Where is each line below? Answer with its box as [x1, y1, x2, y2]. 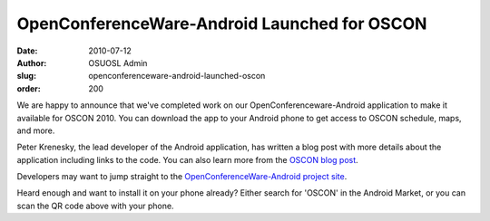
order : [16, 82, 41, 94]
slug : [16, 71, 36, 82]
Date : [16, 45, 38, 56]
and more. [16, 125, 55, 136]
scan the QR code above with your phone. [16, 200, 174, 211]
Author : [16, 57, 47, 68]
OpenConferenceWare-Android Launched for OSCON [16, 14, 427, 34]
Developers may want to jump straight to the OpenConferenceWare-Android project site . [16, 171, 348, 182]
